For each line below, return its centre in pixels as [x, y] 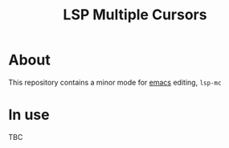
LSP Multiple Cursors [135, 15]
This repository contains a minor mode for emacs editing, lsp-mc [115, 82]
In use [29, 115]
